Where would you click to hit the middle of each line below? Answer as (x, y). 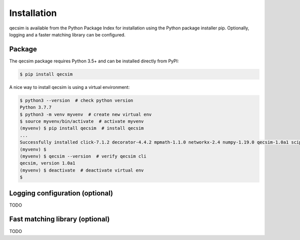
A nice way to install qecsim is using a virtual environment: (69, 87)
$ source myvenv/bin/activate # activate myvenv (82, 121)
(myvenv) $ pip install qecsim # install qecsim (82, 128)
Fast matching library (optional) (59, 219)
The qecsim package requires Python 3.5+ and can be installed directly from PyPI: (94, 61)
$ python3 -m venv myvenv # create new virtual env (86, 114)
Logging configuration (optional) (61, 193)
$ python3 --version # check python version (76, 100)
